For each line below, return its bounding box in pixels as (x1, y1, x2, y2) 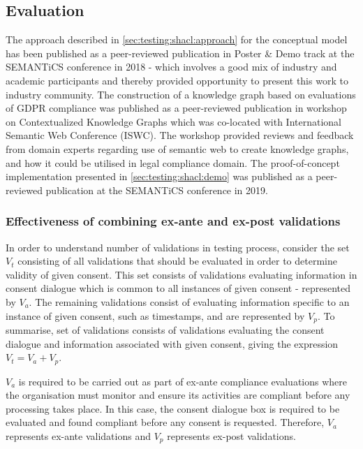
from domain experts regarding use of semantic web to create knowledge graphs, (6, 141, 349, 156)
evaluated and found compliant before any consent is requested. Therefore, (6, 415, 325, 429)
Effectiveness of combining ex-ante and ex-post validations (6, 212, 341, 230)
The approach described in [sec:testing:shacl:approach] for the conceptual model (6, 32, 348, 47)
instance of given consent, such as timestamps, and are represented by (6, 308, 305, 323)
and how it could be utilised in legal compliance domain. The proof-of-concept (6, 155, 340, 170)
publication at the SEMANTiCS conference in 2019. (45, 182, 268, 197)
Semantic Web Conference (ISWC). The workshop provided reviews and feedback (6, 128, 354, 142)
